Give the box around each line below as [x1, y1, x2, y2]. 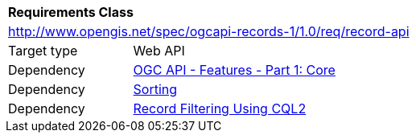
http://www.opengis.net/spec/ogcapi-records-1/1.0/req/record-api [8, 23, 410, 39]
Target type [8, 43, 78, 59]
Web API [133, 43, 185, 59]
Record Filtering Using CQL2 [133, 100, 307, 117]
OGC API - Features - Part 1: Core [133, 62, 336, 78]
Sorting [133, 81, 178, 97]
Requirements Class [8, 4, 134, 20]
